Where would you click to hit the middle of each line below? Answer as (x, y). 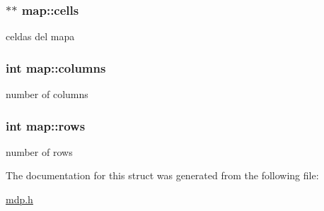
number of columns (47, 94)
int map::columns (56, 67)
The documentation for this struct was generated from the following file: (162, 175)
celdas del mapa (40, 36)
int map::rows (46, 125)
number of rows (39, 151)
